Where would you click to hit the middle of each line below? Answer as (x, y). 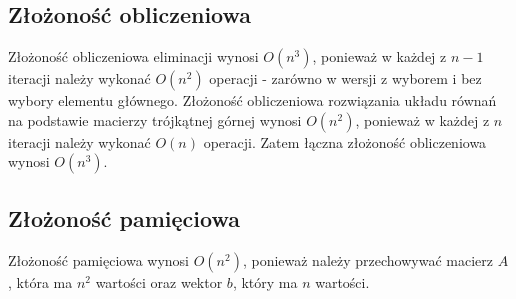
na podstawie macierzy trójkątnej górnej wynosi (155, 119)
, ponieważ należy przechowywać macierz (367, 259)
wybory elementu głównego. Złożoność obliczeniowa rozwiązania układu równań (252, 100)
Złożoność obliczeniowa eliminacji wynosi (133, 56)
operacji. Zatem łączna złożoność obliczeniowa (345, 141)
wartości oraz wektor (159, 281)
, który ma (265, 281)
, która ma (40, 281)
